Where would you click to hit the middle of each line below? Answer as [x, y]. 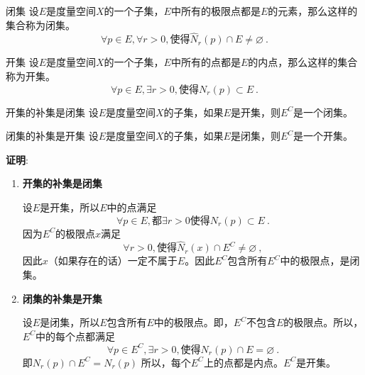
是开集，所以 [70, 207]
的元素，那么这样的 [313, 11]
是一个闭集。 [323, 112]
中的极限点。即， [194, 322]
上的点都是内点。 [243, 362]
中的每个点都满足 [75, 336]
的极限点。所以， [323, 322]
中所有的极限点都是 [216, 11]
